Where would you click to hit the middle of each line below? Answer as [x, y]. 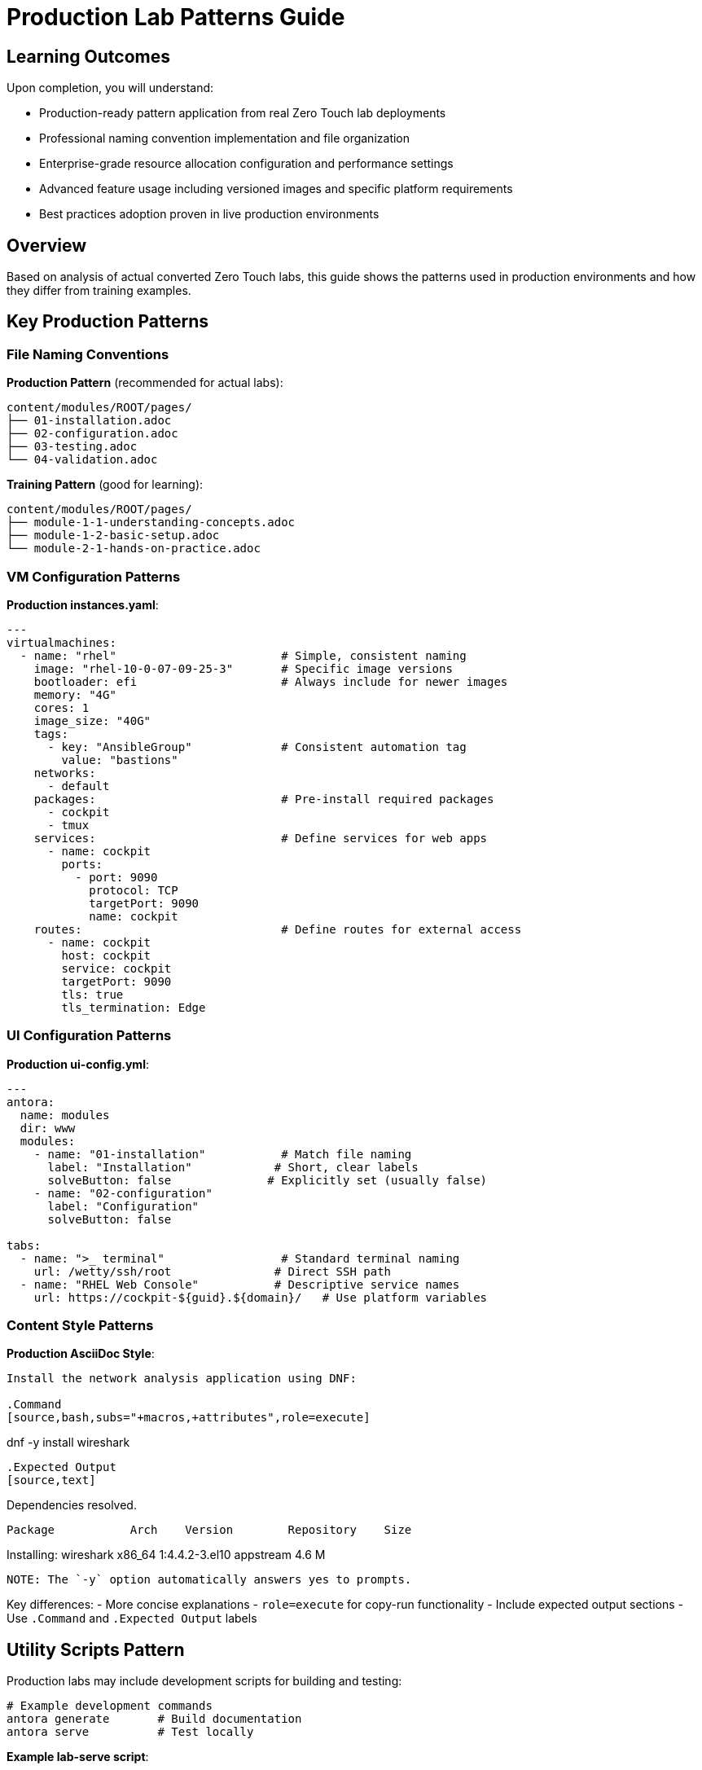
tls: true [92, 994]
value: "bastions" [120, 760]
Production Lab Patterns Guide [176, 17]
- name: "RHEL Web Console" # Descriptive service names [240, 1284]
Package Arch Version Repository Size [209, 1530]
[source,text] [51, 1480]
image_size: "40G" [92, 720]
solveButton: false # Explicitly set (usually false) [268, 1180]
